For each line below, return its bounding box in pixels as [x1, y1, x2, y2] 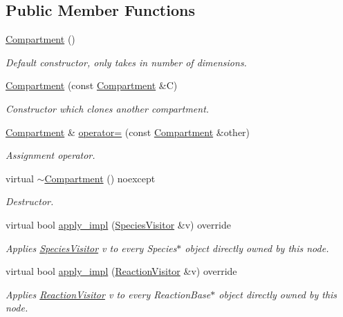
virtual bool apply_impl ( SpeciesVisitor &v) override [6, 217, 231, 231]
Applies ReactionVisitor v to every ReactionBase [6, 287, 211, 301]
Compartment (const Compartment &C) [6, 78, 178, 93]
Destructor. [6, 194, 54, 209]
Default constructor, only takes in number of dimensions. [6, 55, 247, 69]
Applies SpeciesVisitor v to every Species [6, 240, 177, 255]
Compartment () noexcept [44, 171, 156, 185]
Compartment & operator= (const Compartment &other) [6, 124, 250, 139]
